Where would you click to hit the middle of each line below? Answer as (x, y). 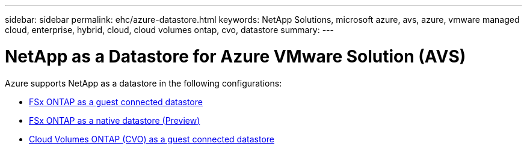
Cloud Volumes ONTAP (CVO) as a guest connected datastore (152, 139)
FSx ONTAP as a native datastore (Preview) (115, 120)
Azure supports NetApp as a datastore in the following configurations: (143, 83)
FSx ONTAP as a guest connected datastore (116, 102)
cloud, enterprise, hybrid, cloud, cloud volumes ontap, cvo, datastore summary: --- (169, 30)
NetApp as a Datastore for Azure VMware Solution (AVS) (236, 56)
